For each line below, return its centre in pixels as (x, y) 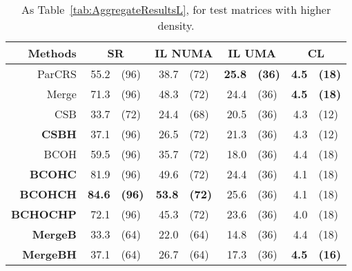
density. (176, 25)
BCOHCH (48, 194)
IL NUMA (184, 53)
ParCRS (57, 74)
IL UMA (252, 53)
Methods (52, 53)
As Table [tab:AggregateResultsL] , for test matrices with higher (176, 9)
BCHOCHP (44, 214)
